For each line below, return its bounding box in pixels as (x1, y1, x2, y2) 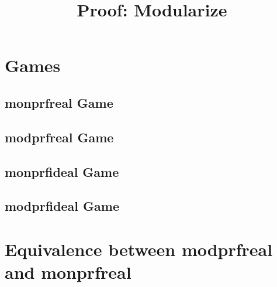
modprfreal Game (5, 128, 114, 146)
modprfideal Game (5, 197, 119, 215)
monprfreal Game (5, 93, 113, 111)
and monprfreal (5, 260, 131, 284)
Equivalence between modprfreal (5, 237, 273, 261)
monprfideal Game (5, 162, 119, 180)
